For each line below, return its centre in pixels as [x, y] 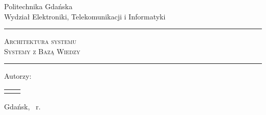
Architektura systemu [40, 41]
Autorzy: [18, 76]
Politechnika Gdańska [38, 6]
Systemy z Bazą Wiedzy [42, 51]
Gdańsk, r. [23, 106]
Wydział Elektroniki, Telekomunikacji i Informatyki [85, 16]
